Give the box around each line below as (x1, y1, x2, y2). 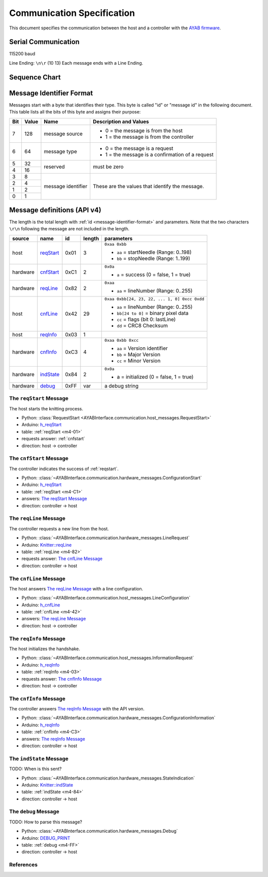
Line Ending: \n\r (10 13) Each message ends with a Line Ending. (9, 60, 143, 66)
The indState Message (9, 755, 69, 762)
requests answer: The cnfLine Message (21, 556, 103, 562)
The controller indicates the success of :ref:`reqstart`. (9, 466, 119, 472)
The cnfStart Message (9, 455, 69, 462)
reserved (44, 163, 65, 170)
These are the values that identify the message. (92, 183, 204, 190)
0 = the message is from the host (105, 127, 183, 134)
